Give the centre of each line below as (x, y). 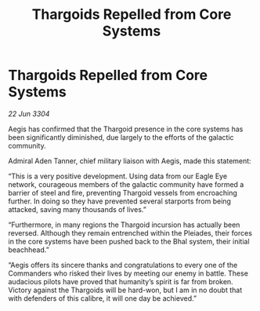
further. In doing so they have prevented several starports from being (119, 201)
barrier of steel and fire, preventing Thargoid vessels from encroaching (123, 192)
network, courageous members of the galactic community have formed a (126, 184)
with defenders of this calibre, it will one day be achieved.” (103, 298)
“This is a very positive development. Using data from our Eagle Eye (118, 176)
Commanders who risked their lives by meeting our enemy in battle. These (128, 273)
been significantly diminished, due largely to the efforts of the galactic (121, 137)
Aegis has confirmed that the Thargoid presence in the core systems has (126, 129)
